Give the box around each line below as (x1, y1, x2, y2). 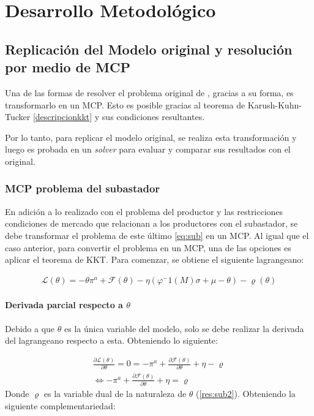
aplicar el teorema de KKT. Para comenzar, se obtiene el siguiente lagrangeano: (5, 253, 304, 266)
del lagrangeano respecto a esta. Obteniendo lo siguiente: (5, 334, 218, 347)
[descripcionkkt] (32, 110, 92, 123)
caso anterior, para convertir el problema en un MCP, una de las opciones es (5, 241, 291, 254)
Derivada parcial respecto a (5, 298, 123, 311)
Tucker (5, 110, 31, 123)
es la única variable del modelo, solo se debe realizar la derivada (64, 322, 304, 335)
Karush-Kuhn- (247, 98, 302, 111)
